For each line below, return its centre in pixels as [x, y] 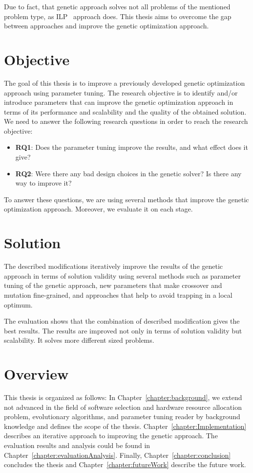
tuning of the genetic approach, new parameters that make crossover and [113, 285]
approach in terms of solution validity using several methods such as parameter [122, 275]
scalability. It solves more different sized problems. [79, 340]
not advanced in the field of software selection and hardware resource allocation [123, 407]
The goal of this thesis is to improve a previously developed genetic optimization [125, 83]
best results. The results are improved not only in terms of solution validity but [123, 330]
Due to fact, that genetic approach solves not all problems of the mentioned [117, 6]
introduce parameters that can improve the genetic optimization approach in [119, 102]
